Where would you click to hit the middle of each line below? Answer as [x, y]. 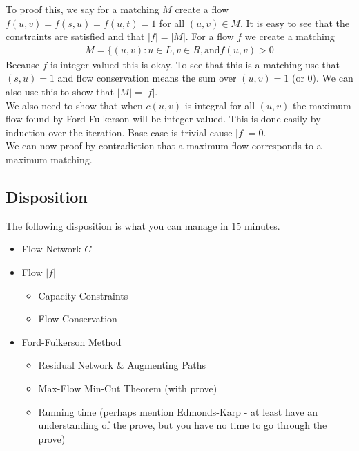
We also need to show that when [74, 105]
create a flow [202, 9]
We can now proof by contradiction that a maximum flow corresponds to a [164, 146]
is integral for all [220, 105]
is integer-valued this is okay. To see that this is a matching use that [195, 64]
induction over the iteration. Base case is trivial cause [119, 132]
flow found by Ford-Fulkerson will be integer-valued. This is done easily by [163, 119]
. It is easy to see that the [295, 22]
